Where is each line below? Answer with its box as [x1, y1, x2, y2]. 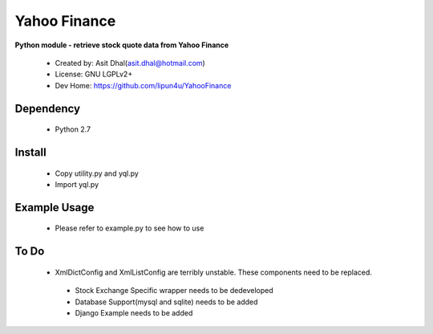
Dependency [14, 101, 80, 116]
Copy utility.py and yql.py [55, 169, 140, 178]
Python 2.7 [55, 124, 91, 134]
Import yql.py [55, 179, 99, 189]
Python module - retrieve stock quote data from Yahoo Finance [14, 40, 229, 50]
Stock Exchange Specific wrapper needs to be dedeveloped [75, 286, 273, 295]
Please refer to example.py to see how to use [55, 223, 204, 233]
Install [14, 145, 47, 159]
